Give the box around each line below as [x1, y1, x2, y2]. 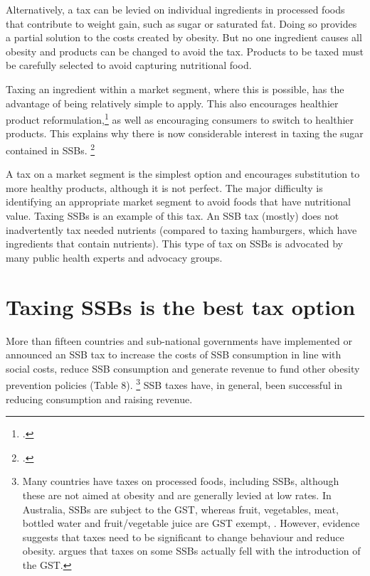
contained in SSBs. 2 [6, 141, 95, 157]
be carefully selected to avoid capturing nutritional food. [6, 58, 252, 73]
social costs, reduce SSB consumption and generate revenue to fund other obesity [6, 361, 360, 375]
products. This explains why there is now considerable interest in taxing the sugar [6, 126, 364, 141]
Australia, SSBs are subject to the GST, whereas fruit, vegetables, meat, [22, 501, 339, 516]
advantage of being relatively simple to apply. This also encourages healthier [6, 95, 339, 110]
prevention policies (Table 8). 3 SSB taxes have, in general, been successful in [6, 375, 343, 392]
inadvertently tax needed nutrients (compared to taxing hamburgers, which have [6, 222, 357, 237]
